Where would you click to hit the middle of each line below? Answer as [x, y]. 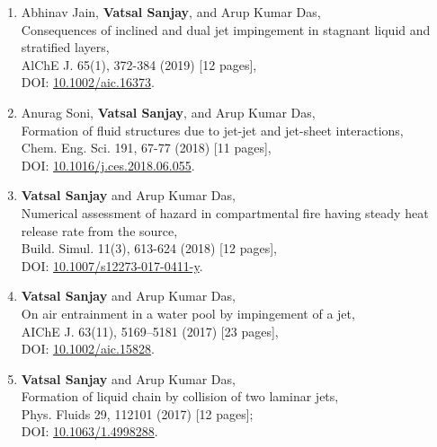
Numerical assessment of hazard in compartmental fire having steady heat [225, 212]
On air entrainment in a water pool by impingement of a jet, [188, 313]
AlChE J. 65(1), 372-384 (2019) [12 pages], [139, 64]
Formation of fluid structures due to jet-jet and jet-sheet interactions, [212, 130]
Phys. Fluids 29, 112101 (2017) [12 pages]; [137, 413]
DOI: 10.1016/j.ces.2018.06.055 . [108, 165]
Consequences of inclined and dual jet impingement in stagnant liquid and [226, 29]
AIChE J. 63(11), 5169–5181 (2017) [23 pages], [150, 331]
